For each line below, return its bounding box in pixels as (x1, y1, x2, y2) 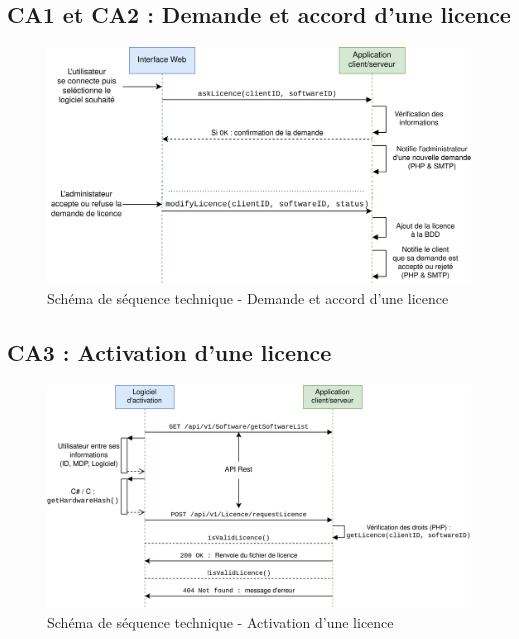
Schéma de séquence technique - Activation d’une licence (47, 612, 394, 633)
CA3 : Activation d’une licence (7, 337, 332, 368)
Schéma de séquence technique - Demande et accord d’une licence (47, 288, 449, 309)
